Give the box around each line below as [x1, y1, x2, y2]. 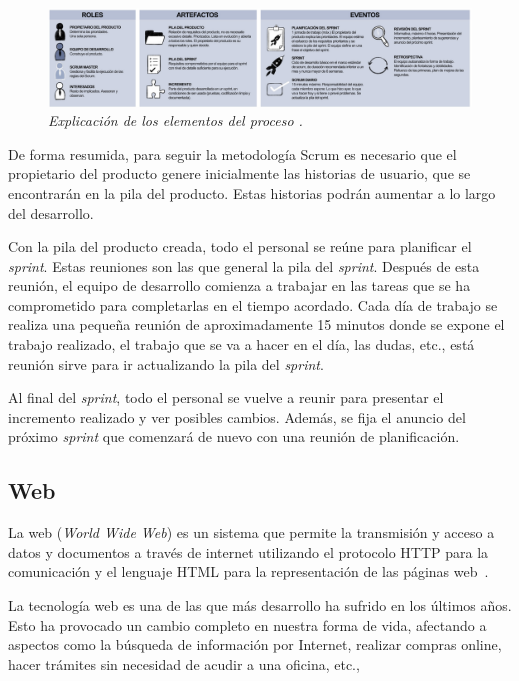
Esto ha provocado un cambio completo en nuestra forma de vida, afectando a [8, 614, 487, 635]
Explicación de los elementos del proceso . [48, 110, 303, 131]
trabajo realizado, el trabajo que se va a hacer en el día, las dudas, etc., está [8, 334, 475, 355]
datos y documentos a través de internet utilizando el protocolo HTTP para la [8, 541, 489, 562]
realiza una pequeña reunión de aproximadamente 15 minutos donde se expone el [8, 314, 505, 335]
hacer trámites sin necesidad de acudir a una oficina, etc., [8, 653, 360, 674]
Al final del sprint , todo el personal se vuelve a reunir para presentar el [8, 387, 444, 408]
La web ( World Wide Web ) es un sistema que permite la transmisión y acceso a [8, 522, 495, 543]
